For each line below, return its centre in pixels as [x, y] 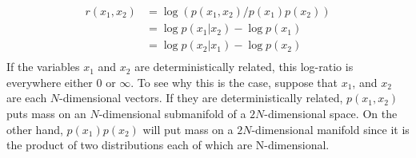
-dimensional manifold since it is [330, 129]
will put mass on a [188, 129]
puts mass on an [46, 113]
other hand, [35, 129]
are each [27, 98]
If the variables [43, 67]
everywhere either [50, 82]
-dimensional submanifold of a [172, 113]
